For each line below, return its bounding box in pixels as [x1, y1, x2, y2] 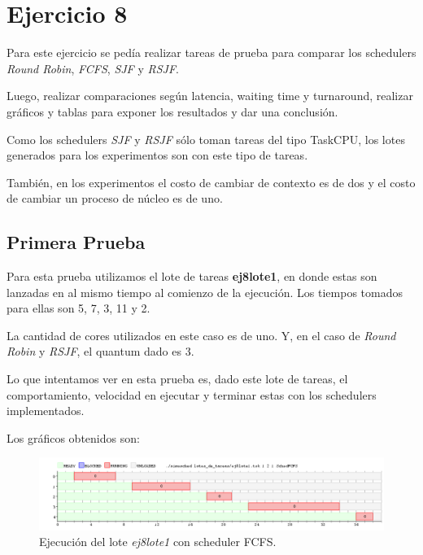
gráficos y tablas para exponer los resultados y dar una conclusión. [7, 103, 338, 120]
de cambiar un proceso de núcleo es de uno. [7, 190, 223, 207]
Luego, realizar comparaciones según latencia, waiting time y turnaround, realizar [7, 87, 413, 104]
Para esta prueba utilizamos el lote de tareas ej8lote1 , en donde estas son [7, 268, 377, 285]
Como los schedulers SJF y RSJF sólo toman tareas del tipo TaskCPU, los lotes [7, 130, 405, 147]
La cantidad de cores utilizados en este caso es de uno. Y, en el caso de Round [7, 326, 396, 343]
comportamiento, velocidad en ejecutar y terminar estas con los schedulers [7, 386, 377, 403]
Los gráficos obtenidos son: [7, 429, 140, 446]
